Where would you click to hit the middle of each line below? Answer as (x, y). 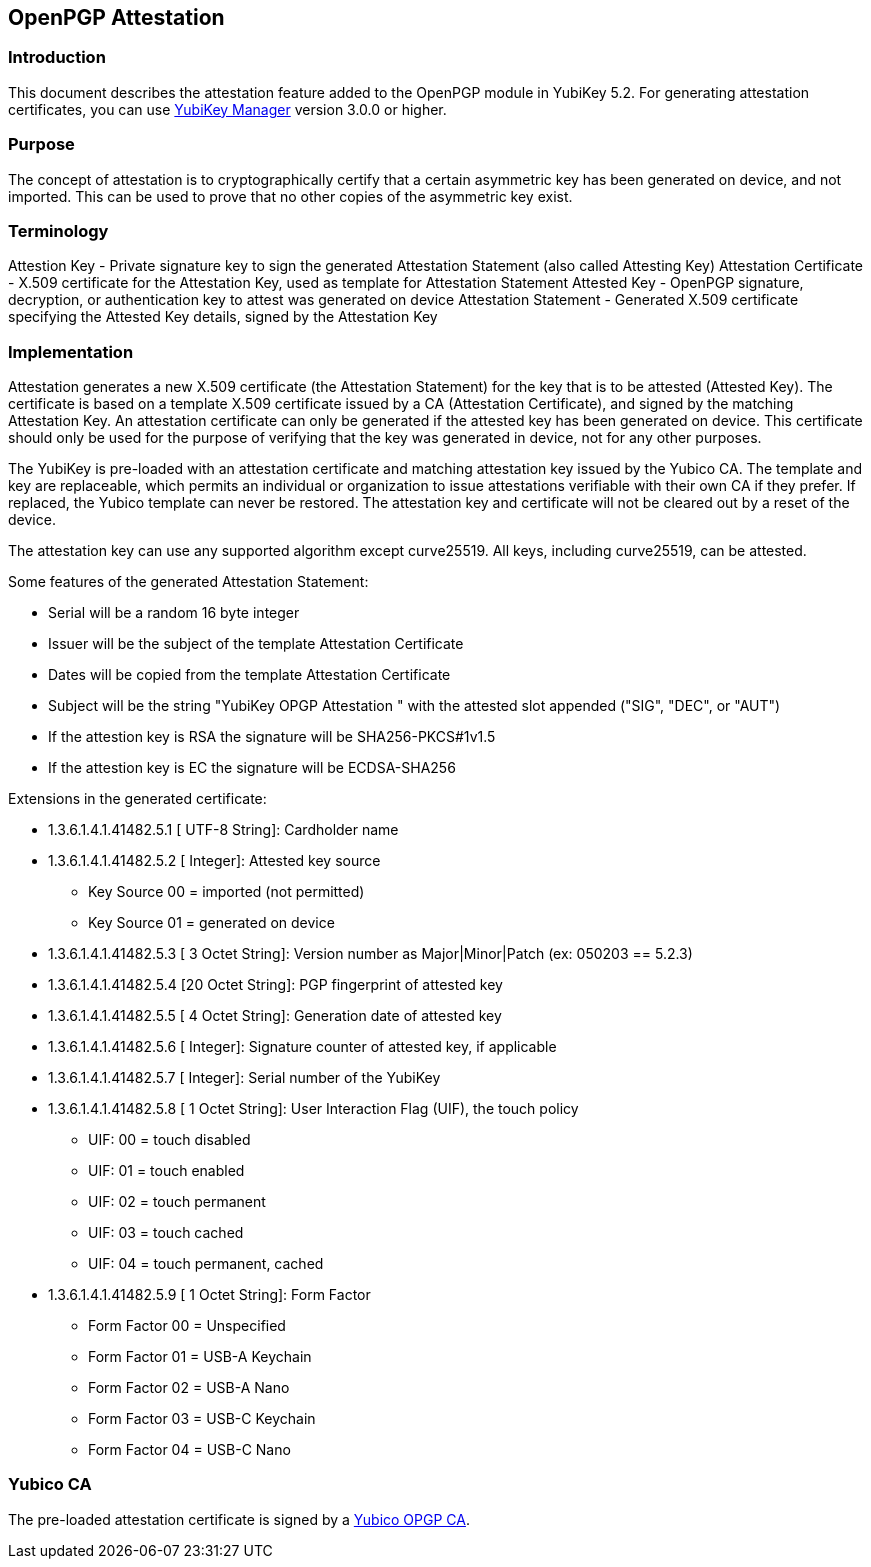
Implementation (71, 351)
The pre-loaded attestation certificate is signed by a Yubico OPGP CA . (239, 1519)
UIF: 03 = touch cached (166, 1233)
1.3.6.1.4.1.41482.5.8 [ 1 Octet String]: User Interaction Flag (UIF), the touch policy (313, 1109)
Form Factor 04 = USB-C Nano (189, 1450)
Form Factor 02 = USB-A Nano (189, 1388)
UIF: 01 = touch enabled (166, 1171)
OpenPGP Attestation (116, 17)
